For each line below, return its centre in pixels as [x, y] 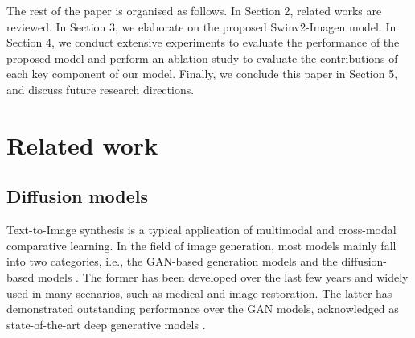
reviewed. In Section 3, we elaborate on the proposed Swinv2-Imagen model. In [201, 26]
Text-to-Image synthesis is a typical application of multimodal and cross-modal [201, 230]
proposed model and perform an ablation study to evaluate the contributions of [202, 58]
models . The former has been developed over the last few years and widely [223, 276]
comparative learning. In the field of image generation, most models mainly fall [201, 245]
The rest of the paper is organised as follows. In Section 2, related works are [194, 10]
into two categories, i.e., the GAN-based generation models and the [172, 261]
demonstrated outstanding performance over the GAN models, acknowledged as [203, 309]
